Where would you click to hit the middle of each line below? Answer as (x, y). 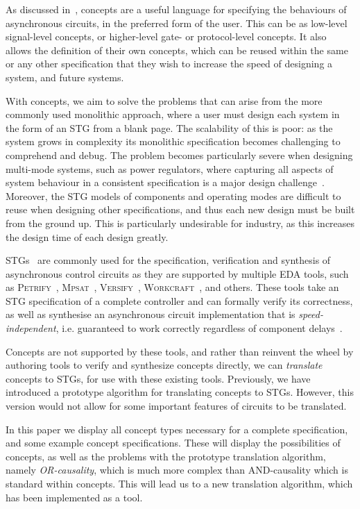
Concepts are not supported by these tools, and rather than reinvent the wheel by (180, 351)
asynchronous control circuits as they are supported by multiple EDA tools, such (177, 273)
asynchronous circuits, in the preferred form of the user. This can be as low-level (177, 23)
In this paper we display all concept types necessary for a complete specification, (177, 429)
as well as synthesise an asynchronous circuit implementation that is (151, 314)
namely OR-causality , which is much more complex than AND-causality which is (177, 470)
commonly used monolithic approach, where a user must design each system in (173, 114)
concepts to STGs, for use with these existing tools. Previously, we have (158, 378)
